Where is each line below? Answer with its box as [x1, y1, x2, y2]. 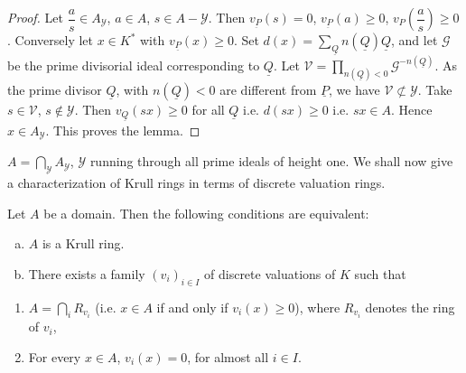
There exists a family [28, 264, 145, 283]
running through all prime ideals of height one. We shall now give [89, 152, 453, 171]
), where [294, 297, 340, 316]
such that [354, 264, 406, 283]
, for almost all [187, 347, 269, 366]
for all [191, 99, 225, 118]
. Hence [391, 99, 433, 118]
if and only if [156, 297, 228, 316]
